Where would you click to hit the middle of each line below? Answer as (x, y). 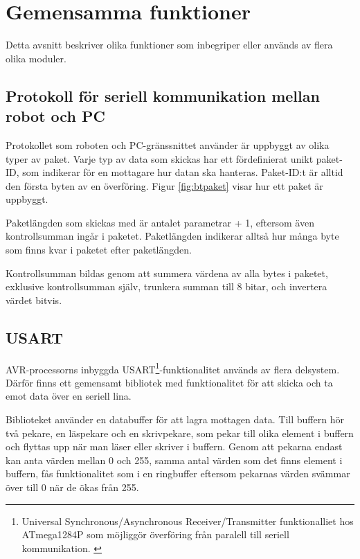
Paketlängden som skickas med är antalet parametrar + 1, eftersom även (160, 222)
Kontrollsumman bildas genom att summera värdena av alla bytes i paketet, (167, 273)
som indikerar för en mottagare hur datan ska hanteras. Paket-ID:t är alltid (183, 172)
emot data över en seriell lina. (69, 396)
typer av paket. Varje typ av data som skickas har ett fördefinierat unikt (160, 158)
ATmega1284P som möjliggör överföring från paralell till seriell (155, 534)
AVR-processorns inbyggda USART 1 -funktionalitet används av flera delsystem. (173, 368)
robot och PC (55, 116)
